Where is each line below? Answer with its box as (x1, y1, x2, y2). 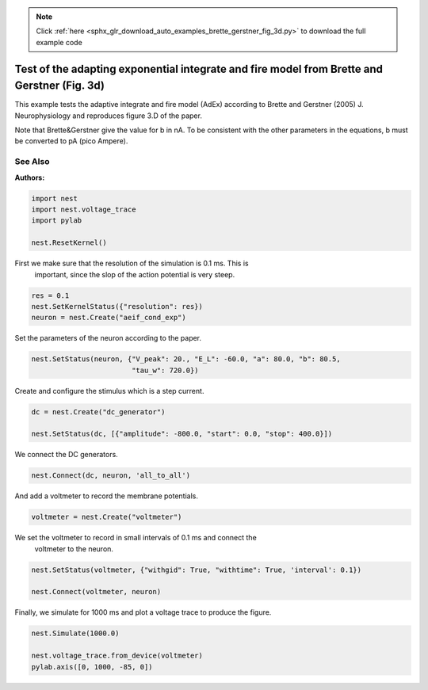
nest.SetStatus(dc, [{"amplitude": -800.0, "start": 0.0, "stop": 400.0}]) (31, 429, 333, 439)
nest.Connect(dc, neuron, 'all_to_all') (31, 471, 190, 480)
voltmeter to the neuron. (34, 543, 114, 554)
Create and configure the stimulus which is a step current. (14, 386, 204, 395)
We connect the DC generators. (14, 450, 118, 459)
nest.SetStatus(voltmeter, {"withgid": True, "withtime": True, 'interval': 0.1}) (31, 565, 362, 574)
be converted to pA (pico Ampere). (14, 136, 128, 146)
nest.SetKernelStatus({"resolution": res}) (31, 302, 204, 311)
